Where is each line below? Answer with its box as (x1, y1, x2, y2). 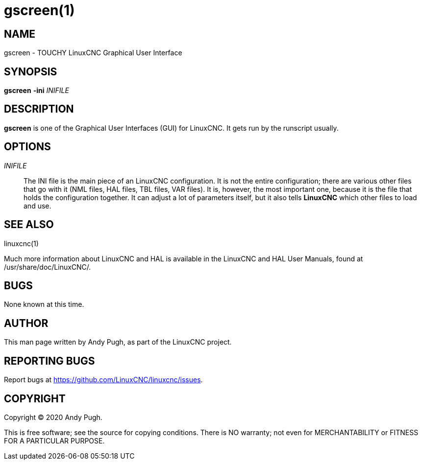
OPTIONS (4, 140, 51, 153)
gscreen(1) (4, 2, 75, 19)
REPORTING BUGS (4, 354, 95, 367)
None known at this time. (4, 300, 84, 309)
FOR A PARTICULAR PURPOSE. (4, 436, 105, 445)
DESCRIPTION (4, 103, 74, 116)
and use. (24, 201, 51, 210)
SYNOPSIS (4, 65, 57, 78)
